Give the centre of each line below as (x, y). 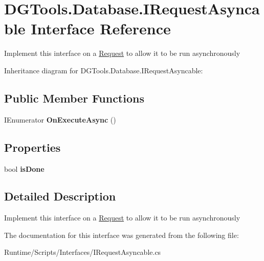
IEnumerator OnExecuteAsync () (60, 119)
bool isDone (24, 168)
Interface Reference (101, 28)
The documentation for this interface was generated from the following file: (122, 235)
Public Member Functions (74, 98)
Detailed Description (60, 196)
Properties (32, 147)
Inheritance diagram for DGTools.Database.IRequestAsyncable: (104, 70)
